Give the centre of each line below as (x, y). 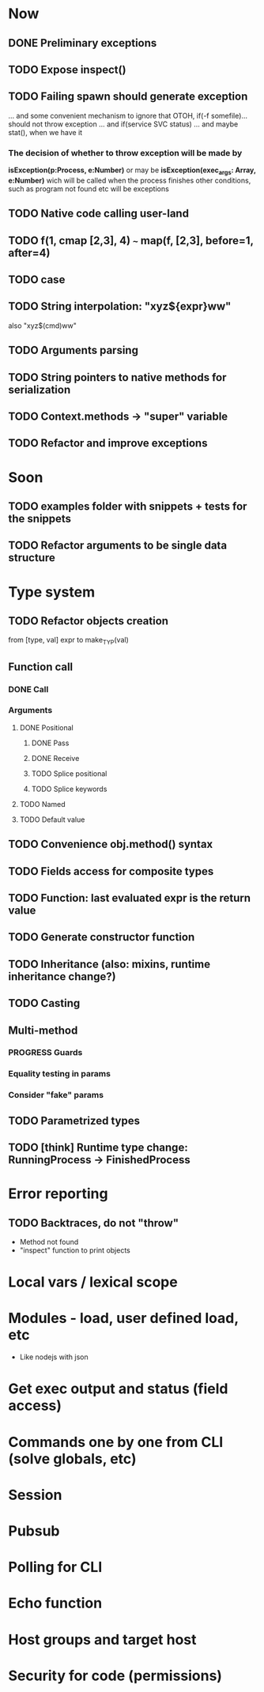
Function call (41, 667)
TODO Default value (52, 820)
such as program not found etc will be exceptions (89, 188)
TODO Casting (44, 1003)
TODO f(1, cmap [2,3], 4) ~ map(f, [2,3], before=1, (131, 241)
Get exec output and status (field (118, 1389)
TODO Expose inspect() (67, 69)
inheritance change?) (62, 976)
